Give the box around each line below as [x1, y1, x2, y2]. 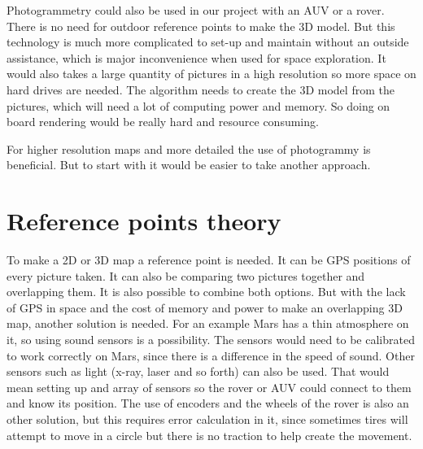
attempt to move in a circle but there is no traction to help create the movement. [7, 426, 412, 443]
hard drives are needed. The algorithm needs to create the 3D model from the [7, 81, 395, 98]
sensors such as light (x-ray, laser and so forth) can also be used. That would [7, 363, 390, 380]
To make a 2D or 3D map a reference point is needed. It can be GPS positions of [7, 251, 411, 268]
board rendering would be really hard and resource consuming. [7, 113, 319, 130]
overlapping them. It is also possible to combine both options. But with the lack [7, 283, 406, 300]
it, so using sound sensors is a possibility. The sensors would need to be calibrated [7, 331, 415, 348]
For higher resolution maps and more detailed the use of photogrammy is [7, 140, 371, 157]
